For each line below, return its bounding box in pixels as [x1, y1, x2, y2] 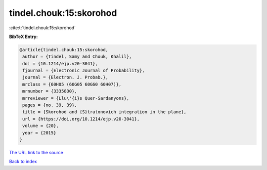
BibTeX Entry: [9, 34, 38, 40]
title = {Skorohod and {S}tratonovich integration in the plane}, [22, 109, 187, 115]
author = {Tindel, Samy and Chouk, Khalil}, [22, 54, 132, 59]
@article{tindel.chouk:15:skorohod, [19, 47, 109, 52]
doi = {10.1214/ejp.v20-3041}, [22, 61, 98, 66]
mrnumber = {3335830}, [22, 88, 78, 94]
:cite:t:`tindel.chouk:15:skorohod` [9, 25, 76, 31]
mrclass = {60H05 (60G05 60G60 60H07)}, [22, 82, 122, 87]
